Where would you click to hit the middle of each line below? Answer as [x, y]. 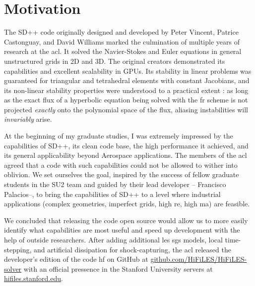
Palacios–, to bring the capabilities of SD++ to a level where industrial [112, 194]
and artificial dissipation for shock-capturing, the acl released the [132, 249]
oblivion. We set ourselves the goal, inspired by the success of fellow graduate [122, 174]
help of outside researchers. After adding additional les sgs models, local [113, 239]
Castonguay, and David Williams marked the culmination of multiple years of [122, 41]
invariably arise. [28, 119]
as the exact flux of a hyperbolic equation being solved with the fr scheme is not [126, 100]
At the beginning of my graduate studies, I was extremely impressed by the [119, 136]
